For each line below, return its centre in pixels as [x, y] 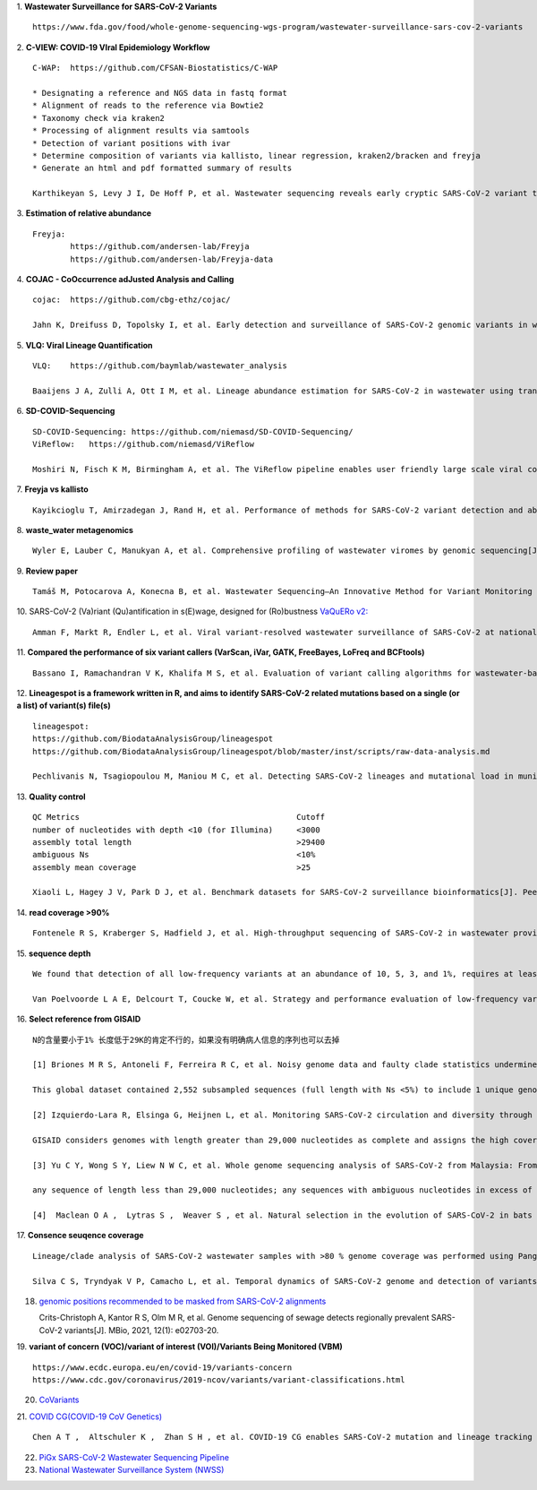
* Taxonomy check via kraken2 [99, 118]
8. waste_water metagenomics [75, 530]
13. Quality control [51, 797]
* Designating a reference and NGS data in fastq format [160, 93]
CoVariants [59, 1400]
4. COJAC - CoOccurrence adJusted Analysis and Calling [125, 280]
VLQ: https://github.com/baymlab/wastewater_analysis [160, 366]
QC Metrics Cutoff [179, 817]
